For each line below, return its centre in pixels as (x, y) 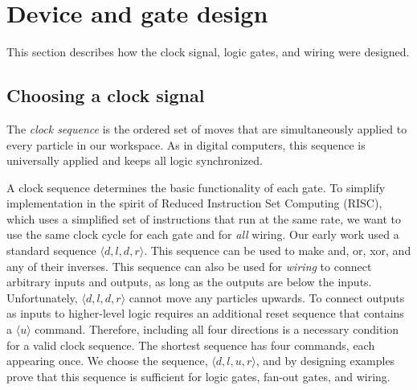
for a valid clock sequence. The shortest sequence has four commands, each (191, 345)
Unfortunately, (42, 297)
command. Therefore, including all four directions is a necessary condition (217, 329)
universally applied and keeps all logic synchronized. (135, 160)
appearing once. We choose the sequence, (107, 361)
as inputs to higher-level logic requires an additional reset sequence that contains (205, 313)
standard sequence (51, 250)
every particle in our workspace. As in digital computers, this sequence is (186, 144)
